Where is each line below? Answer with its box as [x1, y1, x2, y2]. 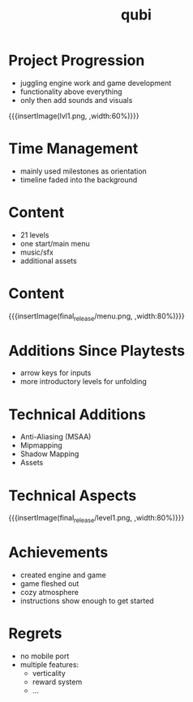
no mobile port [19, 651, 70, 661]
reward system [32, 677, 83, 687]
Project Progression [8, 51, 145, 70]
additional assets [19, 255, 77, 265]
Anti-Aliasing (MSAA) [19, 432, 92, 442]
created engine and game [19, 570, 107, 580]
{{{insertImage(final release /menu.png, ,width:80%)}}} [8, 310, 185, 323]
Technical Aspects [8, 486, 137, 504]
